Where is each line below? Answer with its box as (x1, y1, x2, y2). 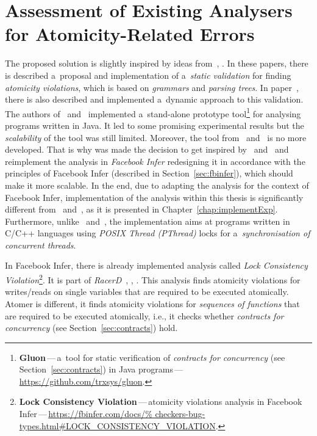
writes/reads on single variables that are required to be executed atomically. (5, 285, 289, 298)
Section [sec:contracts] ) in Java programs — (19, 363, 183, 376)
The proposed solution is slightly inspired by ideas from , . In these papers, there (5, 57, 308, 70)
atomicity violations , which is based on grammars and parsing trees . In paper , (5, 81, 299, 93)
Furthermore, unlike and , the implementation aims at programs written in (5, 214, 290, 227)
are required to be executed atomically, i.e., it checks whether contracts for (5, 309, 284, 322)
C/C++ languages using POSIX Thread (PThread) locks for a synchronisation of (5, 227, 310, 239)
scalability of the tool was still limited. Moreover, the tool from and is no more (5, 131, 307, 144)
